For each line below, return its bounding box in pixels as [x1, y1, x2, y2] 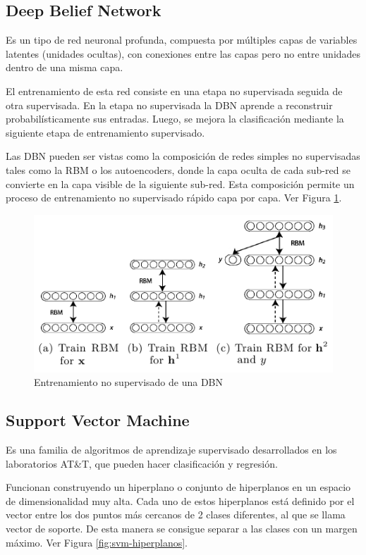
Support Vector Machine [6, 409, 190, 431]
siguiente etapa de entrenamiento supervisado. [6, 125, 205, 139]
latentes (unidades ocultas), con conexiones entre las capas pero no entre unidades [6, 46, 361, 61]
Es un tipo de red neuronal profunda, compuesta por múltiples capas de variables [6, 32, 358, 47]
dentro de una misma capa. [6, 60, 123, 75]
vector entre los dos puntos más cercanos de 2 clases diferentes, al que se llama [6, 507, 346, 522]
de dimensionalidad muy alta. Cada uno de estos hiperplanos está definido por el [6, 493, 355, 508]
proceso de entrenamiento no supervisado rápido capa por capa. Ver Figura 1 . [6, 190, 342, 205]
